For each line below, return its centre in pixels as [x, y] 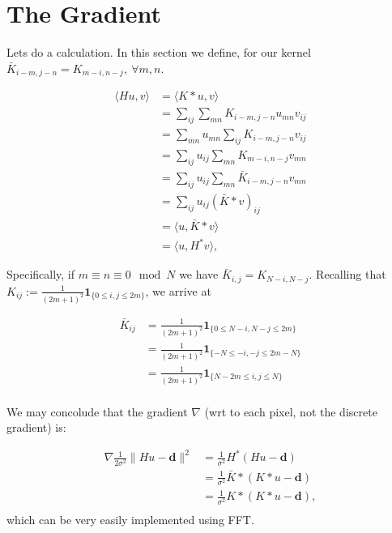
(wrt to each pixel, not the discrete [291, 411]
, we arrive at [178, 290]
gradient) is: [36, 427]
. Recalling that [347, 274]
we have [199, 274]
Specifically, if [41, 274]
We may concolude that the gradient [97, 411]
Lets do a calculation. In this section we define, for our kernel [159, 52]
